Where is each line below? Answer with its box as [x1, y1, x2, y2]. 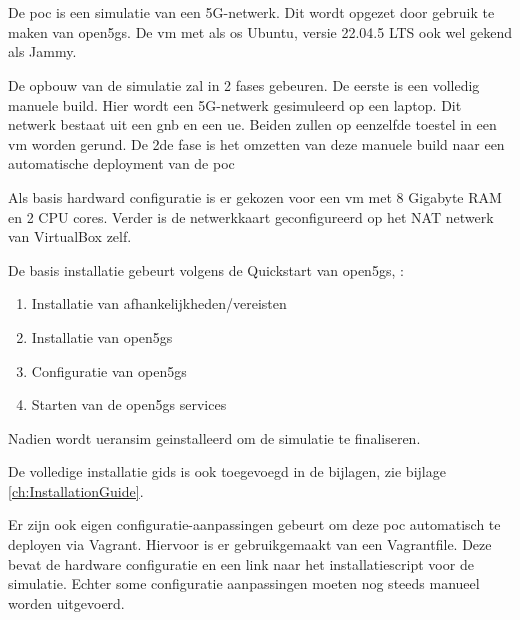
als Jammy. [8, 41, 77, 62]
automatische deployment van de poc [8, 153, 235, 174]
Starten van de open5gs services [31, 394, 227, 415]
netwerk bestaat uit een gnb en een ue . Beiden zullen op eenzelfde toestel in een [8, 114, 497, 135]
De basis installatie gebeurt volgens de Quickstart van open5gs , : [8, 259, 404, 280]
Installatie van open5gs [31, 326, 173, 347]
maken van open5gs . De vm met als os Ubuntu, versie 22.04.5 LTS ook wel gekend [8, 21, 512, 42]
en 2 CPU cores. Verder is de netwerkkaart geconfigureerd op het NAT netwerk [8, 206, 494, 227]
